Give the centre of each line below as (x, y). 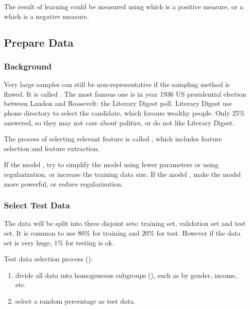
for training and (116, 232)
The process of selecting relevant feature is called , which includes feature (113, 139)
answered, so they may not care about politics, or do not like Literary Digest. (119, 122)
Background (28, 66)
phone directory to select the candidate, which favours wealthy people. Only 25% (125, 112)
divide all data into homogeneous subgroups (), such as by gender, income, (126, 275)
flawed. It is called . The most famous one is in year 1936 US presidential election (125, 94)
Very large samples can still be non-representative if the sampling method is (117, 84)
